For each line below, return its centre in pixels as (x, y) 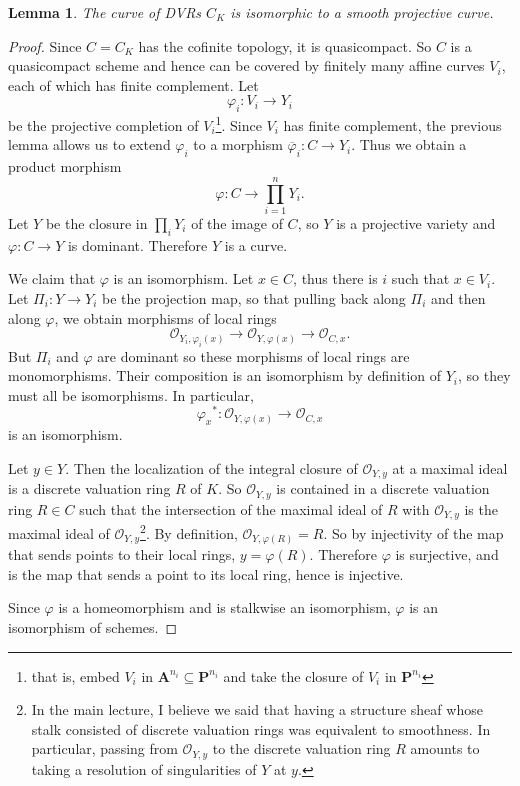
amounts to (445, 748)
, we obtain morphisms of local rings (165, 317)
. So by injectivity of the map (413, 532)
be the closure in (96, 222)
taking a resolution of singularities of (144, 768)
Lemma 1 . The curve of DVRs (105, 12)
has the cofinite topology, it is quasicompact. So (285, 45)
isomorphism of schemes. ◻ (93, 627)
